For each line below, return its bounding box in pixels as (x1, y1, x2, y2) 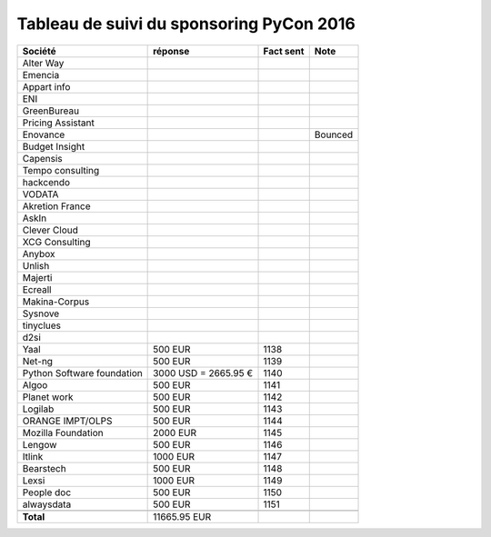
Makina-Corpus (22, 295, 90, 308)
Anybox (22, 247, 55, 260)
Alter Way (22, 56, 65, 69)
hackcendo (22, 175, 71, 188)
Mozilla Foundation (22, 426, 104, 439)
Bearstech (22, 462, 67, 474)
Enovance (22, 128, 65, 141)
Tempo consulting (22, 164, 100, 176)
